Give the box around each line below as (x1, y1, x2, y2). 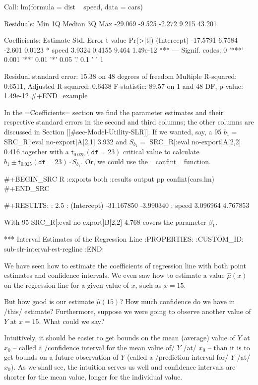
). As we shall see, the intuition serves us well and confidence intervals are (10, 361, 236, 372)
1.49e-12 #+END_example (4, 90, 88, 101)
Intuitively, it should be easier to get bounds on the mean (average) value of (4, 332, 235, 343)
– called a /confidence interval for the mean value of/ (13, 342, 175, 352)
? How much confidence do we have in (120, 296, 235, 307)
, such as (135, 279, 162, 290)
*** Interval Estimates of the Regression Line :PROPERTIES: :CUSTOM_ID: (4, 234, 244, 244)
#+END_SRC (4, 183, 50, 193)
